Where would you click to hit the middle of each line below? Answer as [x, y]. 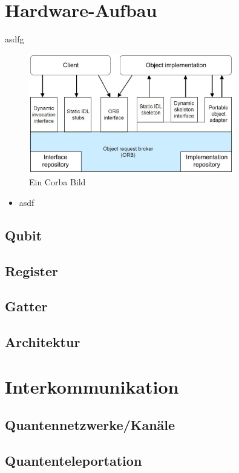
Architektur [43, 342]
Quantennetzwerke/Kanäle [90, 425]
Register [31, 270]
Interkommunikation [92, 386]
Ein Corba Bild [57, 182]
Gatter [26, 306]
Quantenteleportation [74, 461]
